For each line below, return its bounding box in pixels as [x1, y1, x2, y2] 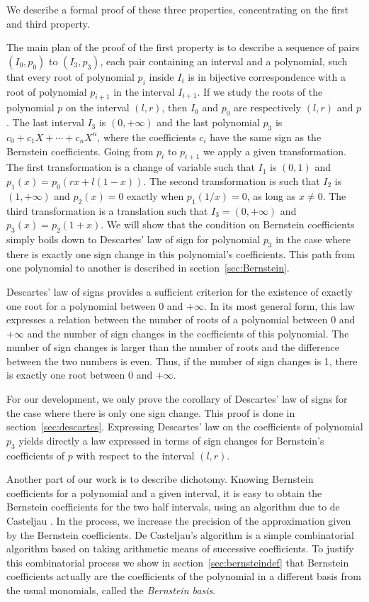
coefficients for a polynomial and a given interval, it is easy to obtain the [6, 485, 322, 500]
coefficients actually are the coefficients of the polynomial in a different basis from [6, 569, 361, 584]
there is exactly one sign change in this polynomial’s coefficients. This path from [6, 246, 356, 261]
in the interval [113, 84, 175, 99]
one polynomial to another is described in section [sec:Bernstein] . [6, 260, 290, 275]
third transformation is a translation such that [6, 203, 208, 218]
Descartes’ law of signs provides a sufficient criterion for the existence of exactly [6, 284, 353, 299]
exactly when [127, 188, 184, 203]
